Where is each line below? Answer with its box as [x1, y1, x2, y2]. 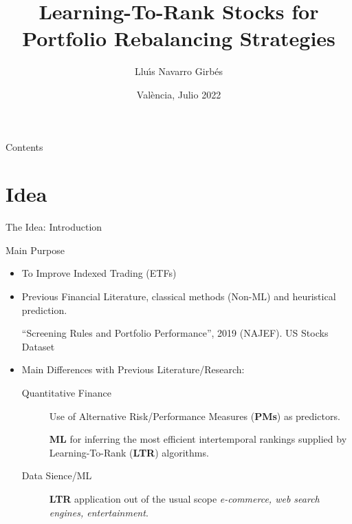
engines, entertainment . [49, 505, 148, 519]
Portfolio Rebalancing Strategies [22, 24, 335, 52]
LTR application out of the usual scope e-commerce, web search [49, 491, 320, 505]
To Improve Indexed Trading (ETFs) [21, 266, 177, 280]
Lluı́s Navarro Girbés [134, 64, 223, 78]
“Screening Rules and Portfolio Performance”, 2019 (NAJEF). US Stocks [21, 326, 329, 340]
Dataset [21, 339, 55, 353]
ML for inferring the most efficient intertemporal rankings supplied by [49, 432, 347, 446]
